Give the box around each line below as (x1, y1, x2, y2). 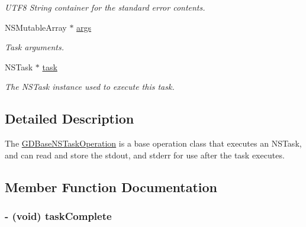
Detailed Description (5, 109, 134, 128)
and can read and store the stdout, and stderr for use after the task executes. (5, 148, 285, 161)
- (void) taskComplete (5, 209, 112, 223)
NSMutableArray (5, 21, 67, 33)
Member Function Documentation (5, 177, 218, 196)
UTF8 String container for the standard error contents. (5, 1, 205, 13)
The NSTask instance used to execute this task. (5, 80, 175, 93)
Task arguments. (5, 41, 65, 53)
